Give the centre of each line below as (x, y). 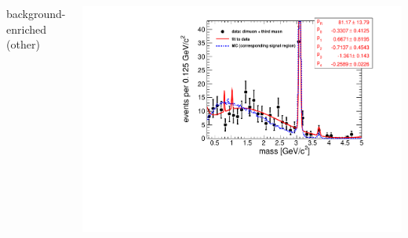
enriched (26, 29)
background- (36, 13)
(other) (23, 44)
